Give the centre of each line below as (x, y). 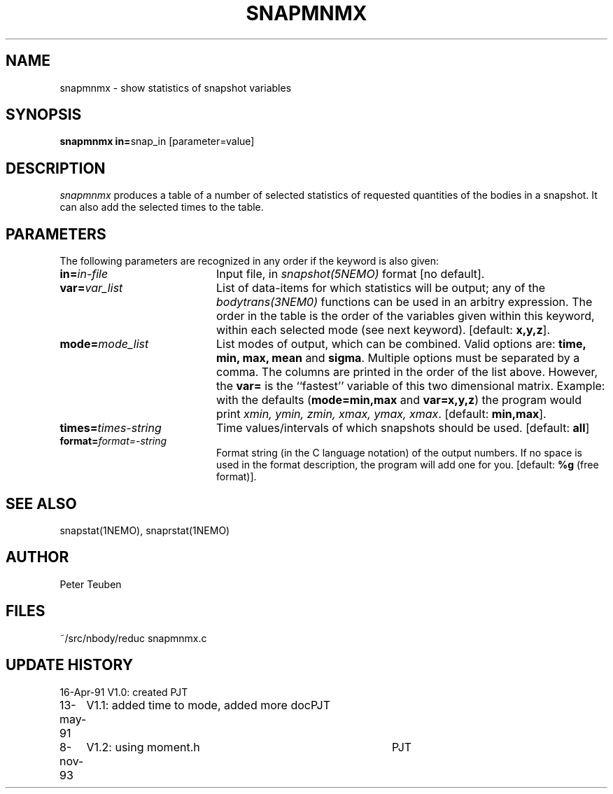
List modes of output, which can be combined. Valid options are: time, (401, 344)
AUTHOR (37, 557)
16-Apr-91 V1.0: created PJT (124, 692)
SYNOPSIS (44, 115)
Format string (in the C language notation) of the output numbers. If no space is (400, 453)
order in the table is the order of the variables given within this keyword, (405, 316)
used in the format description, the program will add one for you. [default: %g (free (408, 465)
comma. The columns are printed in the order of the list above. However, (407, 372)
